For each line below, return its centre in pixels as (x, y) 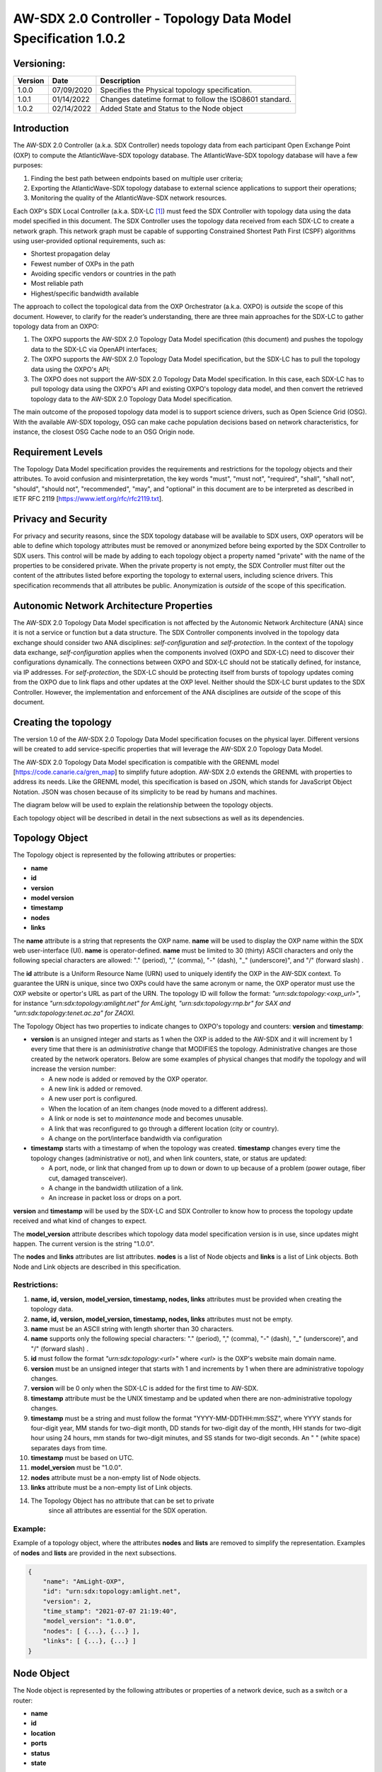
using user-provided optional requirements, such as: (89, 240)
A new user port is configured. (93, 1099)
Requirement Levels (58, 452)
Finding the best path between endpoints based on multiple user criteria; (137, 178)
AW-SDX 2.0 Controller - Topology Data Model (152, 18)
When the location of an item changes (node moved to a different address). (158, 1109)
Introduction (41, 129)
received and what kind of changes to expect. (80, 1221)
